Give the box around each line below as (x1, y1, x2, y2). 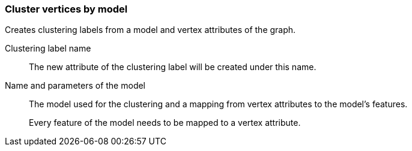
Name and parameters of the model (5, 80, 146, 91)
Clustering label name (5, 43, 91, 54)
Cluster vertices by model (5, 3, 128, 15)
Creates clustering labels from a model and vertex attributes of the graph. (5, 25, 296, 35)
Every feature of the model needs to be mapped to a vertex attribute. (29, 117, 301, 128)
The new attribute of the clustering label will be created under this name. (29, 62, 317, 73)
